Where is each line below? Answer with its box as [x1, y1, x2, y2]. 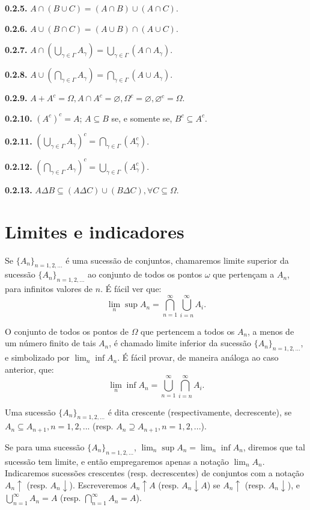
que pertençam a [213, 268, 275, 281]
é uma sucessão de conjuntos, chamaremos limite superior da [65, 253, 289, 266]
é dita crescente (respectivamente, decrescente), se [108, 405, 292, 418]
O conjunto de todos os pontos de [5, 325, 129, 337]
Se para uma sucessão [5, 440, 85, 453]
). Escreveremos [69, 478, 127, 491]
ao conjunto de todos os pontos [87, 268, 202, 281]
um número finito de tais [5, 337, 96, 349]
